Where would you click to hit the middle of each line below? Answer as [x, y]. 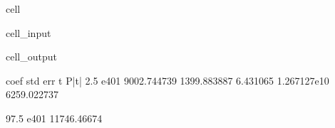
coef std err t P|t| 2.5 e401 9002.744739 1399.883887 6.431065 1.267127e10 [167, 80]
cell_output [31, 57]
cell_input [29, 32]
